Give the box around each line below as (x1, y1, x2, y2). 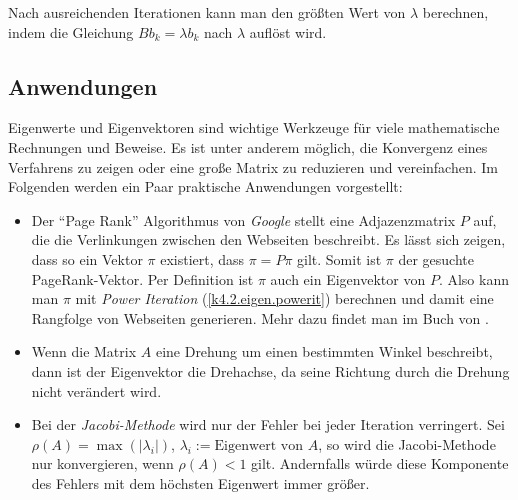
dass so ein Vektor (31, 248, 143, 269)
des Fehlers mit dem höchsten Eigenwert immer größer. (31, 472, 370, 493)
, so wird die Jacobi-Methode (318, 433, 496, 454)
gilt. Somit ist (297, 248, 382, 269)
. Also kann (438, 268, 509, 289)
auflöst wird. (249, 21, 327, 42)
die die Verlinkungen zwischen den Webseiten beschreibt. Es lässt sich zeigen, (31, 229, 506, 250)
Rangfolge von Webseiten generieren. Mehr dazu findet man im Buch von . (31, 307, 489, 328)
